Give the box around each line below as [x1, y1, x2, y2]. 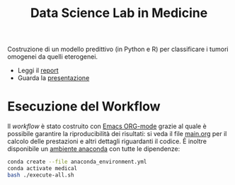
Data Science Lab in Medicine [30, 5, 208, 21]
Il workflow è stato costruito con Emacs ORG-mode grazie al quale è [7, 122, 207, 130]
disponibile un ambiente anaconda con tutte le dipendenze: [7, 145, 180, 153]
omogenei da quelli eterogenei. [7, 52, 98, 61]
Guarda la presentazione [17, 74, 90, 82]
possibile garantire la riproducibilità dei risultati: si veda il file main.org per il [7, 130, 227, 138]
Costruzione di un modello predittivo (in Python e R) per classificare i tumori [7, 45, 229, 54]
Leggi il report [17, 66, 59, 75]
